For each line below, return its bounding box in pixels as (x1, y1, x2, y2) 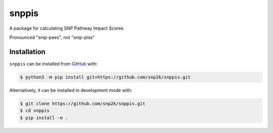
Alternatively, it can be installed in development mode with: (9, 87, 132, 93)
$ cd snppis (20, 108, 50, 113)
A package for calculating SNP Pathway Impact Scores (9, 25, 124, 31)
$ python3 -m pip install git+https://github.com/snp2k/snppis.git (20, 74, 191, 80)
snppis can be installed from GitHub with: (9, 60, 98, 66)
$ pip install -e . (20, 115, 68, 120)
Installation (9, 47, 45, 56)
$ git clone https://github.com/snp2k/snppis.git (20, 101, 146, 106)
